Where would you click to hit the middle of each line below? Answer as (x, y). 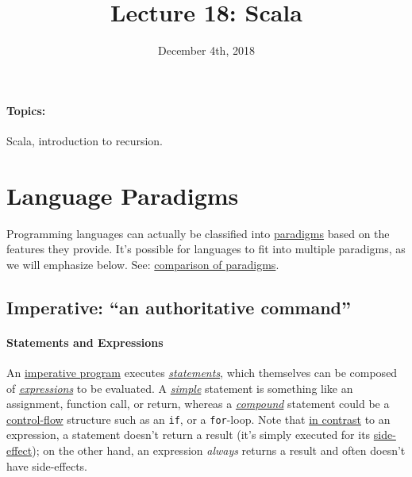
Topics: (26, 110)
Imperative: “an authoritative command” (179, 307)
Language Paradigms (123, 195)
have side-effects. (47, 465)
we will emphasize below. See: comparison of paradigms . (143, 264)
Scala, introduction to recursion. (85, 140)
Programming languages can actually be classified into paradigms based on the (198, 233)
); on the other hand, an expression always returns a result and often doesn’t (219, 450)
